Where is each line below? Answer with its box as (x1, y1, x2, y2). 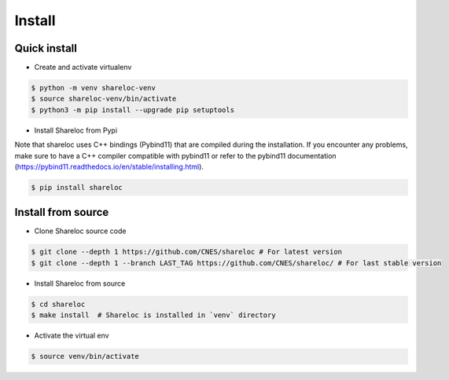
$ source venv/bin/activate (31, 352, 139, 361)
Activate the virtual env (34, 331, 109, 341)
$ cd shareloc (31, 299, 86, 309)
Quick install (14, 42, 78, 55)
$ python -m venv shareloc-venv (31, 83, 156, 93)
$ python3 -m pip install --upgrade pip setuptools (31, 105, 235, 114)
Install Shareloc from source (34, 279, 126, 288)
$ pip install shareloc (31, 183, 123, 192)
